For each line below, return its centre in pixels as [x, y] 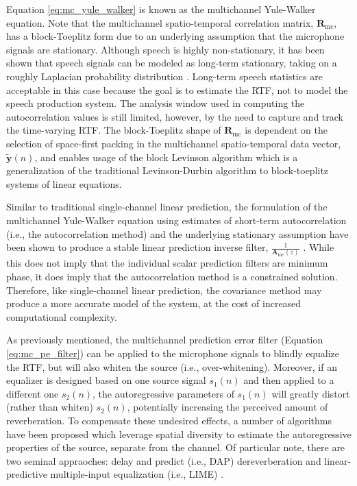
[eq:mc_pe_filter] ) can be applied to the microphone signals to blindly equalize [173, 353]
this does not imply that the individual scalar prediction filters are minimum [167, 263]
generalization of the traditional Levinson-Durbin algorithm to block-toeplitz [168, 170]
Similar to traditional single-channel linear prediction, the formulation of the [167, 207]
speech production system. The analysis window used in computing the [156, 103]
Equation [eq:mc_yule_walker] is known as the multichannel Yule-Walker [161, 9]
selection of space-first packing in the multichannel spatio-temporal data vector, [174, 143]
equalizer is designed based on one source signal [106, 380]
